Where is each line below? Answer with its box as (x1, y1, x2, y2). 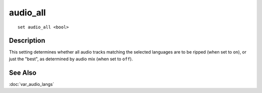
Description (9, 37, 46, 45)
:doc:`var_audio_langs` (9, 81, 54, 87)
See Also (9, 68, 36, 77)
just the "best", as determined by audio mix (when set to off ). (9, 56, 133, 62)
